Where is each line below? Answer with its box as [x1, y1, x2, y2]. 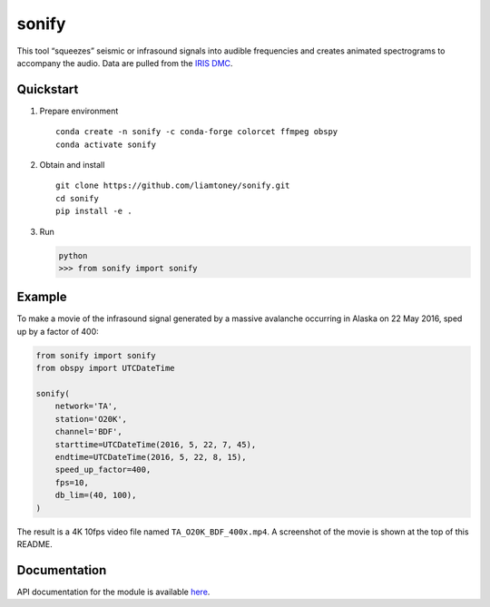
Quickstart [16, 82, 79, 97]
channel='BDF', [54, 426, 122, 437]
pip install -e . [55, 206, 132, 217]
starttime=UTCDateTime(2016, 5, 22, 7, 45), [54, 439, 257, 449]
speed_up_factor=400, [54, 465, 152, 475]
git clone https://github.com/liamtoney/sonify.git [55, 181, 290, 191]
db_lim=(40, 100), [54, 490, 137, 501]
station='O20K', [54, 414, 127, 424]
